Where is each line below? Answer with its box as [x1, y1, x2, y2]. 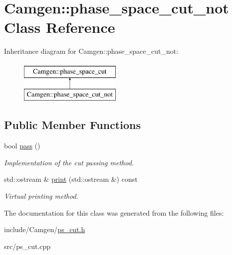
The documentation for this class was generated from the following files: [4, 207, 224, 218]
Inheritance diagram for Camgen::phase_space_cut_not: [4, 46, 179, 56]
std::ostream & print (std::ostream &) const [4, 174, 138, 184]
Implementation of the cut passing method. [4, 157, 134, 167]
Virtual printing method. [4, 191, 79, 201]
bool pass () [4, 140, 40, 151]
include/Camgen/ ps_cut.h [4, 224, 85, 235]
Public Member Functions [4, 117, 141, 132]
